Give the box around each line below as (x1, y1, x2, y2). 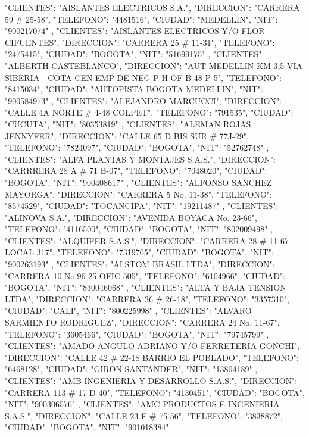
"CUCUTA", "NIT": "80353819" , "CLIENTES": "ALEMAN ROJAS (5, 117, 251, 130)
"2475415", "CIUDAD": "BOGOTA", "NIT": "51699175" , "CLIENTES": (5, 48, 264, 60)
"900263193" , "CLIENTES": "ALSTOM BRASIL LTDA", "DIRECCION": (5, 258, 275, 270)
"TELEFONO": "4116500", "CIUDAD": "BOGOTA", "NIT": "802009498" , (5, 223, 273, 235)
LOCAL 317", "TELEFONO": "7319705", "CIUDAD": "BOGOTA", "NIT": (5, 246, 274, 258)
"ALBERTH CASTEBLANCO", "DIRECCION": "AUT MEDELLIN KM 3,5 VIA (5, 59, 303, 71)
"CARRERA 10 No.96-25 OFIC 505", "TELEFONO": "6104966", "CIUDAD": (5, 269, 286, 282)
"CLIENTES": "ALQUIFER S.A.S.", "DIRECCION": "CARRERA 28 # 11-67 (5, 234, 289, 246)
